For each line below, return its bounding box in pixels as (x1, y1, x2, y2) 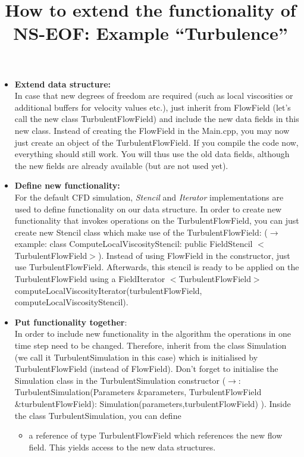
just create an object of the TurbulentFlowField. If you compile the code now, (14, 136, 299, 148)
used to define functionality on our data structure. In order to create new (14, 202, 282, 215)
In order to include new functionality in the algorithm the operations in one (14, 327, 292, 340)
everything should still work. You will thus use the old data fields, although (14, 148, 290, 160)
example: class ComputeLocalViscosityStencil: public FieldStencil (14, 237, 253, 250)
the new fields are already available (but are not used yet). (14, 159, 228, 171)
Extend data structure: (14, 77, 111, 90)
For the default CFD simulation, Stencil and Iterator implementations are (14, 190, 284, 203)
